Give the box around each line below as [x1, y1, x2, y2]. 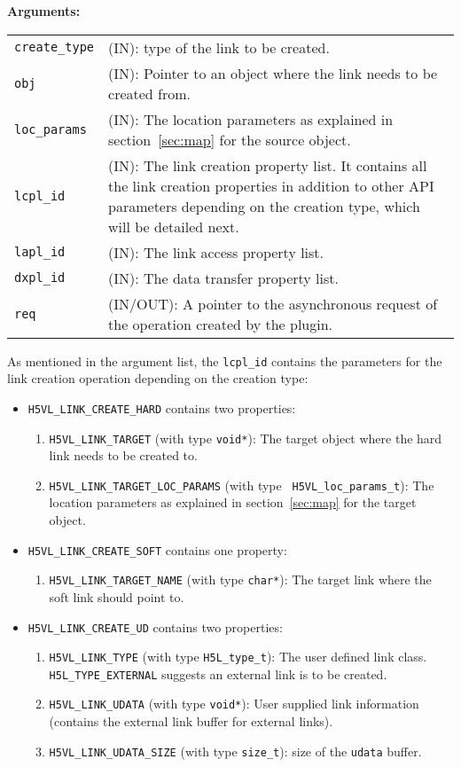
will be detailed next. [108, 215, 239, 237]
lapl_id [14, 245, 66, 260]
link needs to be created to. [49, 446, 198, 465]
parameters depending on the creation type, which [108, 195, 420, 216]
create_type [14, 40, 95, 55]
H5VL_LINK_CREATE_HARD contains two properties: [27, 398, 296, 417]
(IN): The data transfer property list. [108, 267, 339, 288]
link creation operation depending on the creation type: [7, 369, 309, 387]
